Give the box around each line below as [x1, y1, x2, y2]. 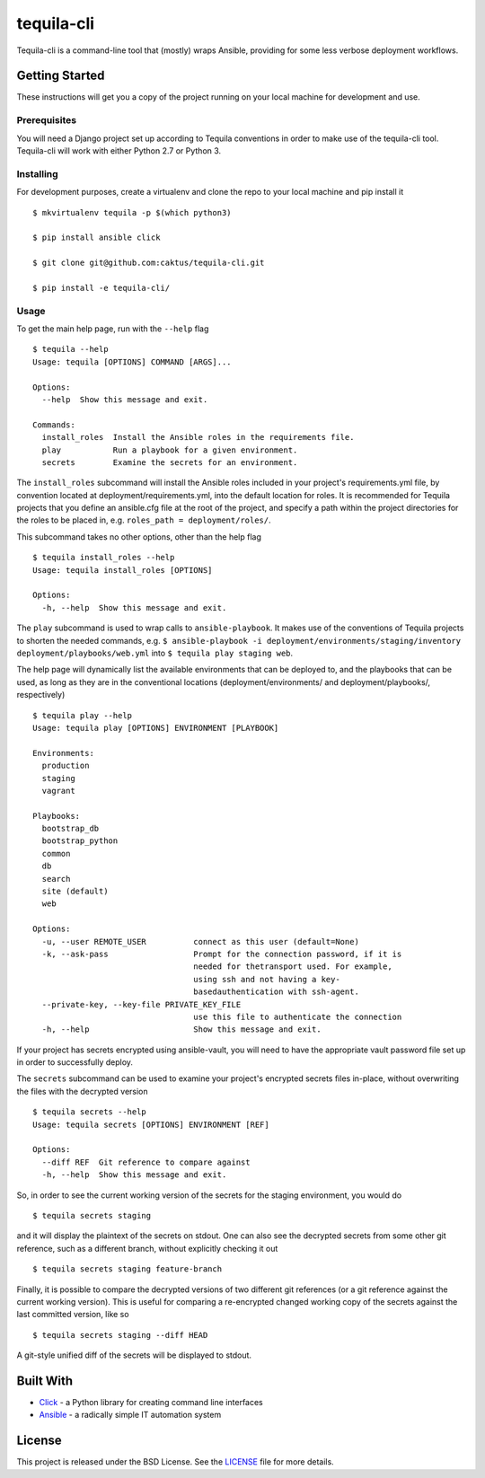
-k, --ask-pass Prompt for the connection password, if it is [41, 948, 402, 959]
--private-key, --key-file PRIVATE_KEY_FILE [41, 999, 242, 1009]
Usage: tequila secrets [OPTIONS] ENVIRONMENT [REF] [32, 1119, 269, 1130]
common [41, 849, 71, 858]
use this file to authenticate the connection [193, 1011, 402, 1022]
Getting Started [16, 68, 105, 84]
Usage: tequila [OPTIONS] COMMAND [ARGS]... [32, 356, 233, 367]
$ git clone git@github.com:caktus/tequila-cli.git [32, 258, 265, 268]
